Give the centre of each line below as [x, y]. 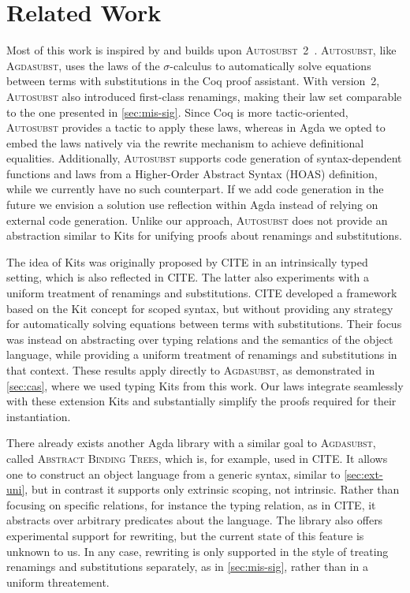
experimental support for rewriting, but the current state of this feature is [185, 535]
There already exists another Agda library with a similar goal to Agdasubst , [191, 443]
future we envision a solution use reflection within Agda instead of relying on [192, 205]
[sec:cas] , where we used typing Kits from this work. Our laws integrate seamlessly [205, 385]
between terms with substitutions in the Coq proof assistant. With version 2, [193, 81]
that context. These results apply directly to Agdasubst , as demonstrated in [191, 370]
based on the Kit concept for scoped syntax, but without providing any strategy [200, 308]
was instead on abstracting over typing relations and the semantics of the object [200, 339]
